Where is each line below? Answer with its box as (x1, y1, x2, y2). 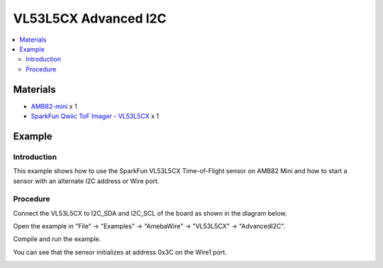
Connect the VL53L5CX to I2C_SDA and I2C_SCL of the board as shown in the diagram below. (13, 209, 287, 217)
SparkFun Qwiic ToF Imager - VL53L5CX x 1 (30, 112, 160, 120)
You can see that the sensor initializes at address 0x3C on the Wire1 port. (13, 247, 227, 256)
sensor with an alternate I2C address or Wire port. (13, 177, 160, 185)
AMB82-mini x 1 (30, 102, 77, 110)
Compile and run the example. (13, 235, 101, 243)
